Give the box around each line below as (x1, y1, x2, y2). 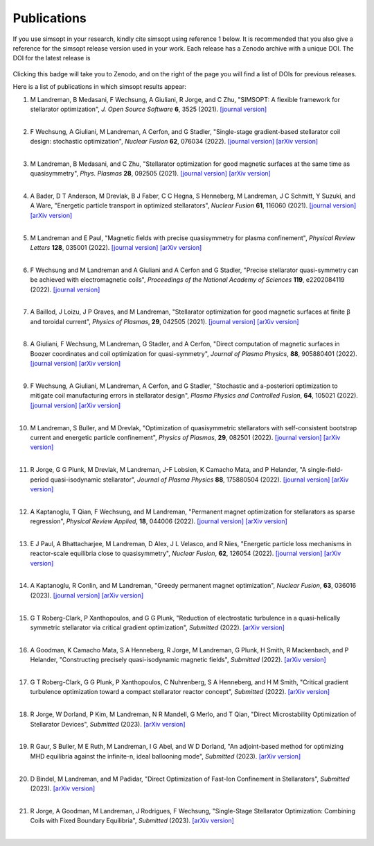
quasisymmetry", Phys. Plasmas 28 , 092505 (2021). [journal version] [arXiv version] (30, 169, 271, 178)
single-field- (308, 466, 343, 474)
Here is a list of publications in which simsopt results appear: (12, 83, 187, 91)
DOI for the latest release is (12, 54, 91, 62)
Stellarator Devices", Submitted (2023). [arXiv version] (30, 720, 186, 728)
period (30, 475, 49, 484)
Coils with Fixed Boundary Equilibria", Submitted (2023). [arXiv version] (30, 816, 235, 825)
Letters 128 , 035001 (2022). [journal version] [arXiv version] (30, 243, 202, 251)
